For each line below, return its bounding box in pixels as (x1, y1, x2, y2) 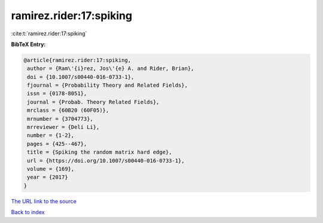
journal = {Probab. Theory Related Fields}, (27, 99, 160, 105)
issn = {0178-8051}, (27, 90, 87, 97)
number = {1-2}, (27, 132, 75, 139)
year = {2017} (27, 174, 68, 181)
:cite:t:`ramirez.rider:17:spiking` (11, 30, 87, 37)
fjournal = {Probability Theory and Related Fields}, (27, 82, 188, 89)
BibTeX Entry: (11, 41, 46, 48)
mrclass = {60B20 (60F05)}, (27, 107, 109, 114)
